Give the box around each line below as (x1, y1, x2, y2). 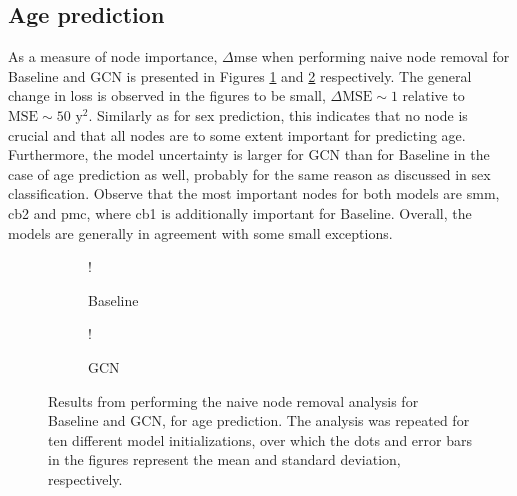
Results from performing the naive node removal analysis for (48, 390, 419, 411)
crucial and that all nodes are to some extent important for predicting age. (8, 124, 466, 145)
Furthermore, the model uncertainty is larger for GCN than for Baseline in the (8, 144, 490, 165)
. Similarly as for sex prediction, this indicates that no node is (88, 104, 468, 125)
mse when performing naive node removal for (233, 46, 510, 67)
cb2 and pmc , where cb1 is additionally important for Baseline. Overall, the (8, 202, 472, 223)
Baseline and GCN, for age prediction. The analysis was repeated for (48, 410, 470, 431)
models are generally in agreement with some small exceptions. (8, 222, 393, 243)
